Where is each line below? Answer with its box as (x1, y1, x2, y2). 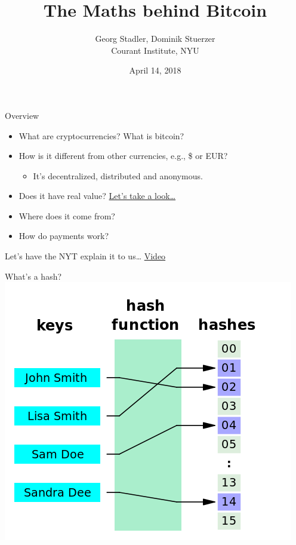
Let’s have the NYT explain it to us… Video (5, 250, 166, 262)
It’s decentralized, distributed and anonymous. (33, 169, 203, 182)
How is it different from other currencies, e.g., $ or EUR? (18, 149, 228, 162)
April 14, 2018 (129, 64, 181, 76)
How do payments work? (18, 229, 109, 242)
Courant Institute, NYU (111, 44, 199, 56)
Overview (5, 109, 39, 121)
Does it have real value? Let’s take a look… (18, 189, 176, 202)
